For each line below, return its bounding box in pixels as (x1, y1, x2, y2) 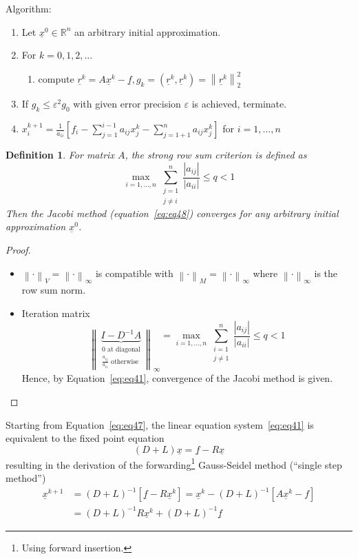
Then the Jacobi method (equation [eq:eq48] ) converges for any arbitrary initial (6, 205, 339, 220)
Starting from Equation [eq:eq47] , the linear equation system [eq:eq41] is (6, 417, 314, 431)
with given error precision (73, 96, 181, 111)
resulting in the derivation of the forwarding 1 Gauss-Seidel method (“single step (6, 455, 342, 471)
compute (38, 72, 74, 86)
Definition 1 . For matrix (6, 148, 114, 161)
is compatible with (95, 265, 173, 280)
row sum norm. (21, 283, 86, 297)
